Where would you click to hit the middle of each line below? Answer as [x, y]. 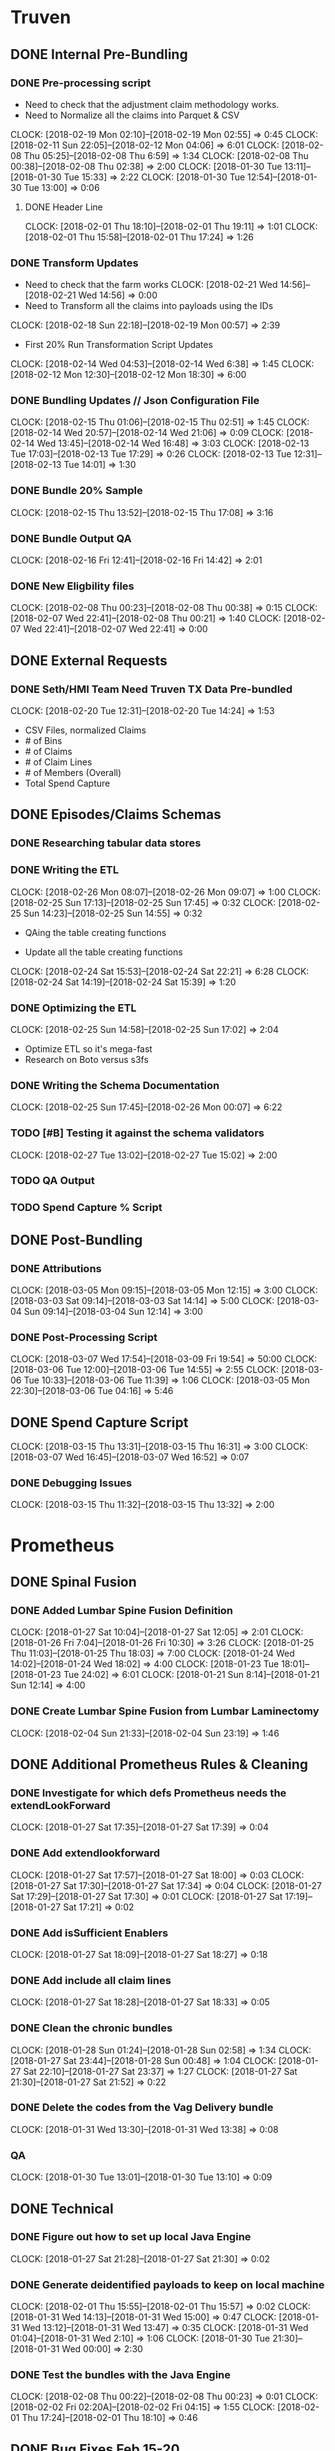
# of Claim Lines [58, 762]
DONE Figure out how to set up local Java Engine [131, 2237]
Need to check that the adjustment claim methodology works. [152, 104]
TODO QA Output [52, 1181]
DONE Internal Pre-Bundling [99, 54]
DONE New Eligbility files [72, 586]
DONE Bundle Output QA [71, 538]
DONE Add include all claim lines [91, 1980]
